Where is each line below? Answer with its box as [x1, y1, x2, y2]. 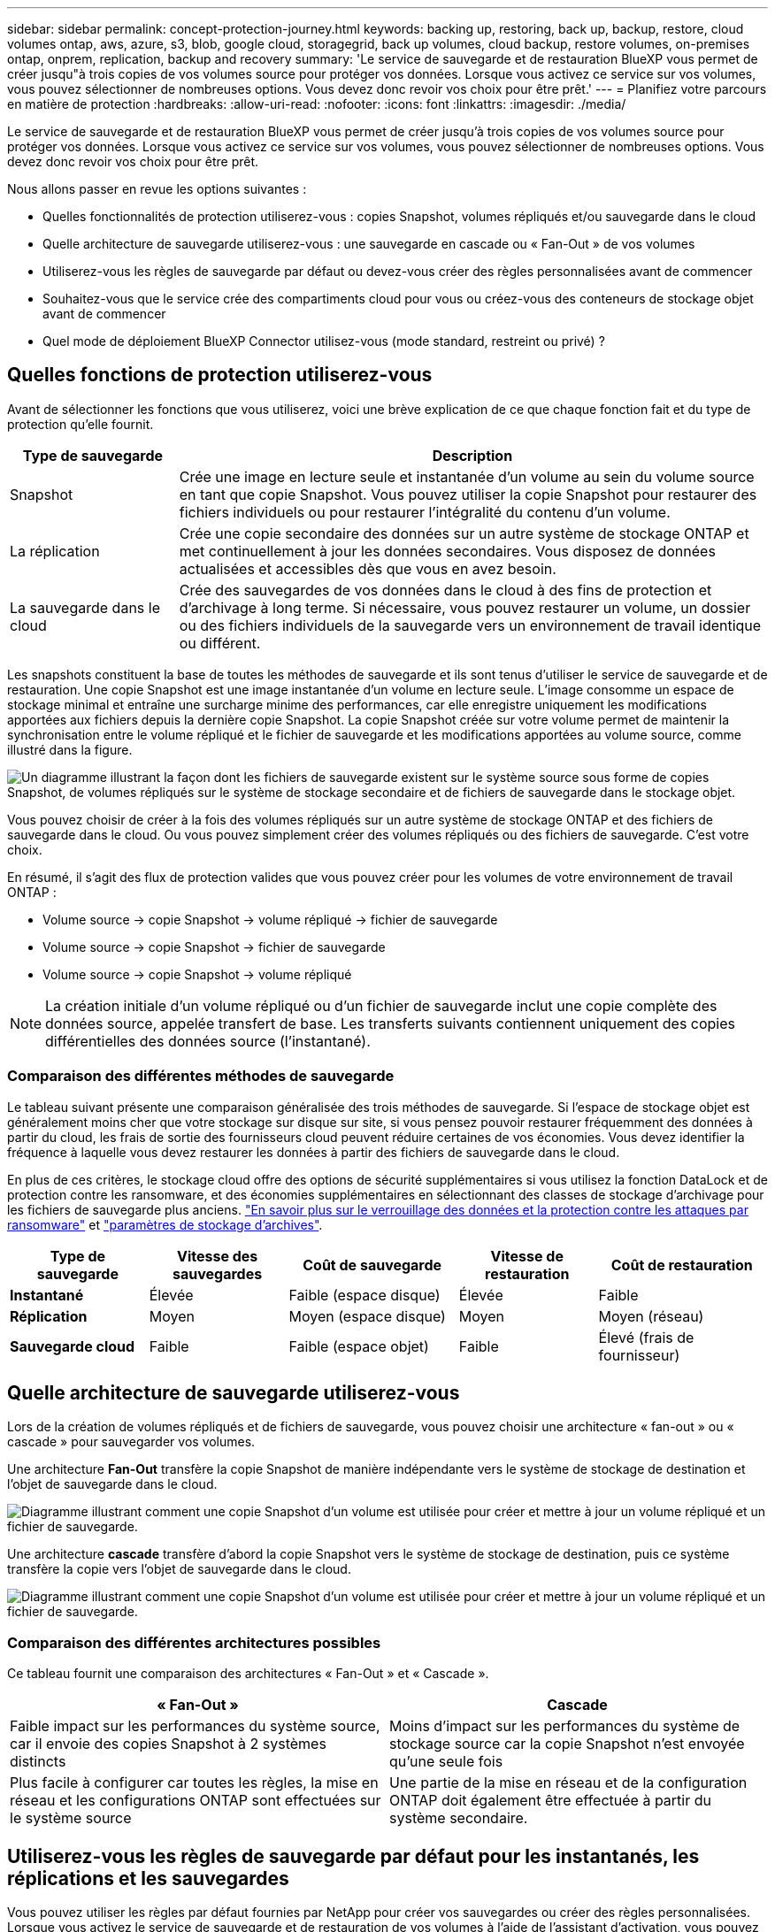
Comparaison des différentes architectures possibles [7, 1633, 381, 1652]
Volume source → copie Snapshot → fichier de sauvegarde [42, 939, 386, 954]
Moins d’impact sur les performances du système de [389, 1717, 740, 1736]
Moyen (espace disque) [288, 1307, 446, 1325]
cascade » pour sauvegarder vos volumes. [7, 1434, 256, 1450]
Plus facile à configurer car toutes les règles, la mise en [10, 1774, 379, 1792]
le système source [10, 1809, 132, 1828]
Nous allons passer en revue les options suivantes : [7, 181, 307, 196]
